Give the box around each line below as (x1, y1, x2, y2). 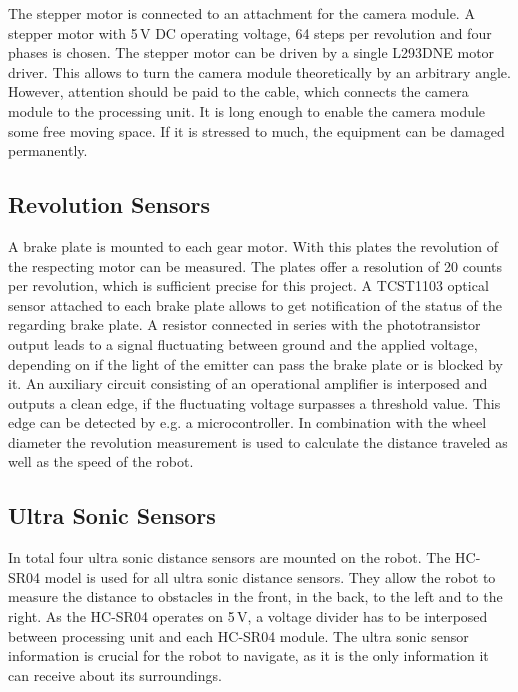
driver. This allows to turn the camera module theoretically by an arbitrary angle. (8, 61, 511, 82)
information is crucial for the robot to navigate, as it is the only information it (8, 645, 489, 666)
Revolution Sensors (8, 189, 211, 220)
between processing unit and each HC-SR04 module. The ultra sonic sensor (8, 625, 469, 646)
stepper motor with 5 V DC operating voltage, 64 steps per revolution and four (8, 22, 492, 43)
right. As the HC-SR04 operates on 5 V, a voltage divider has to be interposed (8, 606, 488, 627)
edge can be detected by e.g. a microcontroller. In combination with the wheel (8, 412, 487, 433)
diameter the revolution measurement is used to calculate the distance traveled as (8, 431, 508, 452)
